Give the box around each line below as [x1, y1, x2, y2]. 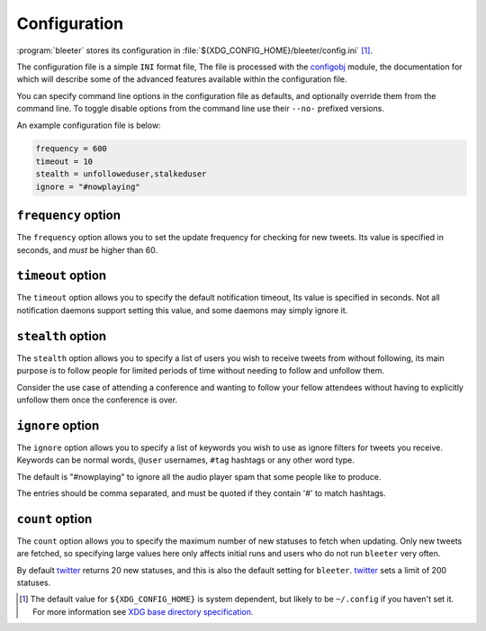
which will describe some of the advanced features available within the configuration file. [16, 74, 347, 85]
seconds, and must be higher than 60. [16, 244, 157, 256]
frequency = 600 [35, 144, 108, 154]
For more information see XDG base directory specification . [32, 606, 254, 617]
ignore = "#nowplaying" [35, 181, 141, 192]
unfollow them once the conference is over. [16, 394, 178, 405]
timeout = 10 [35, 156, 94, 167]
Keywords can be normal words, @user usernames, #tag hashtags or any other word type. [16, 455, 355, 465]
